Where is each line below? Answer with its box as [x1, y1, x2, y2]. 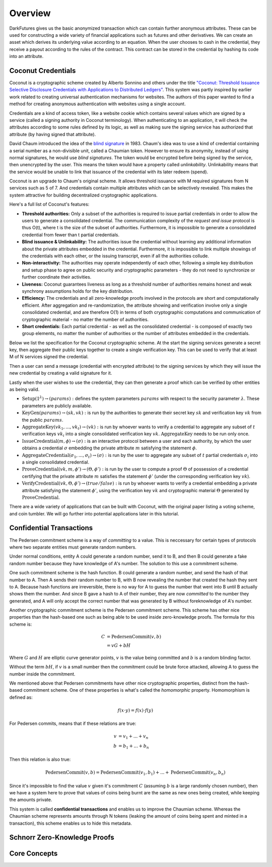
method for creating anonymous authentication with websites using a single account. [9, 101, 186, 107]
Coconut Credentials [9, 66, 76, 75]
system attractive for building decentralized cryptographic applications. [9, 192, 158, 198]
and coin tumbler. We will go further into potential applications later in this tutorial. [9, 510, 179, 516]
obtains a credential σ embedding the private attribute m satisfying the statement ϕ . [22, 445, 197, 451]
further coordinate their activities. [22, 274, 92, 280]
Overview [9, 8, 51, 19]
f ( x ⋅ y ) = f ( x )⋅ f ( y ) [117, 708, 154, 713]
